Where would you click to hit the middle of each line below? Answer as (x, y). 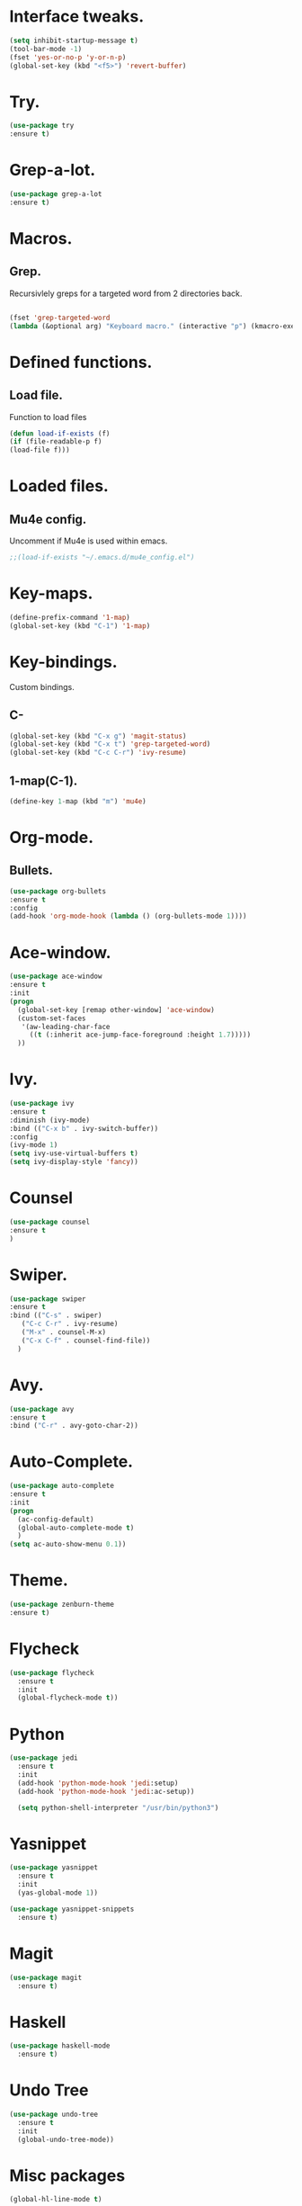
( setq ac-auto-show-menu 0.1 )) (68, 1545)
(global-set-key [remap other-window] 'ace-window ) (116, 1009)
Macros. (41, 238)
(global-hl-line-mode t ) (56, 2200)
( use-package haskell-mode (60, 2046)
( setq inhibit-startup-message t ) (74, 40)
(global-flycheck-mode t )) (68, 1698)
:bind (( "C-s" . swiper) (56, 1315)
